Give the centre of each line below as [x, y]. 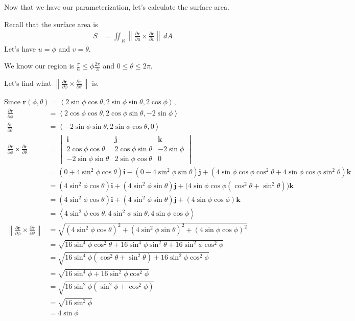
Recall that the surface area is [51, 24]
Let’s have [20, 48]
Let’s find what [28, 83]
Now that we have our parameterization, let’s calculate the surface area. [117, 7]
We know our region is [39, 66]
